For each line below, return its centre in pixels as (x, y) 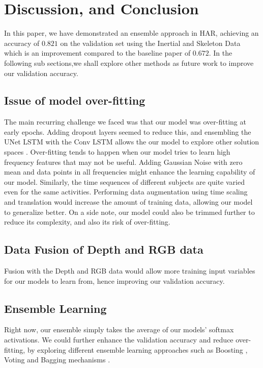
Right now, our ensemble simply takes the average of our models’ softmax (119, 329)
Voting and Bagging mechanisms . (57, 360)
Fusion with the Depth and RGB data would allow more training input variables (130, 271)
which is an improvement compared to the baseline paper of (97, 53)
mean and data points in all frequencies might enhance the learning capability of (130, 172)
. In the (221, 53)
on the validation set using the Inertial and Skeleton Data (150, 43)
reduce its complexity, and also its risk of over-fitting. (87, 222)
